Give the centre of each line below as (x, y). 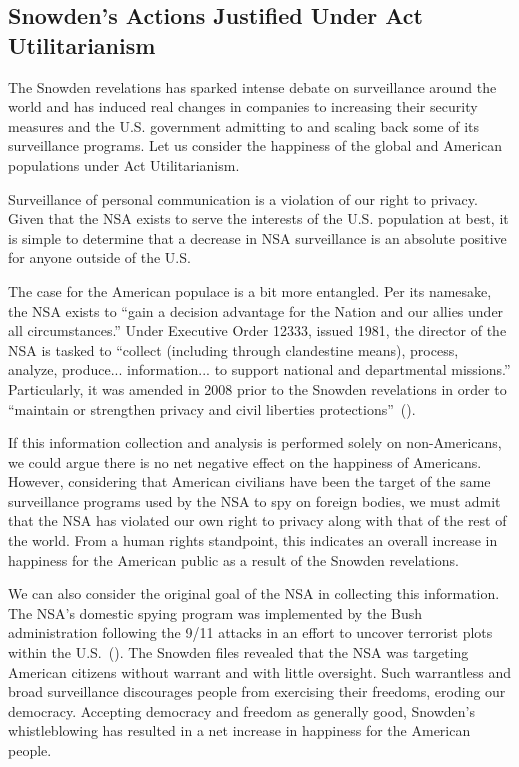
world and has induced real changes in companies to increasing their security (243, 106)
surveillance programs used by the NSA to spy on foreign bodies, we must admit (254, 500)
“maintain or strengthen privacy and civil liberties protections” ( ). (212, 408)
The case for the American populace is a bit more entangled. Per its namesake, (250, 290)
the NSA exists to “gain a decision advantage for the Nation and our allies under (256, 310)
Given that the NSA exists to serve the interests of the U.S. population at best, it (258, 218)
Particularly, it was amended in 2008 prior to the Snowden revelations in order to (257, 388)
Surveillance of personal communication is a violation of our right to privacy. (243, 198)
